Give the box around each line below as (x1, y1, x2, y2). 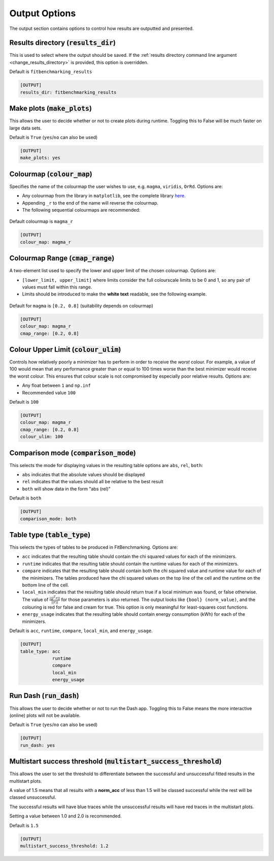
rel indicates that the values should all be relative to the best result (22, 479, 163, 485)
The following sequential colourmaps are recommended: (22, 207, 141, 213)
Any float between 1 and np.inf (22, 382, 91, 388)
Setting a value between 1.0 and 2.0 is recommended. (9, 813, 122, 819)
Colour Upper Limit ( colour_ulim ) (9, 345, 121, 354)
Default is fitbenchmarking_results (9, 69, 92, 75)
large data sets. (9, 125, 42, 131)
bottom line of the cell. (22, 582, 70, 588)
